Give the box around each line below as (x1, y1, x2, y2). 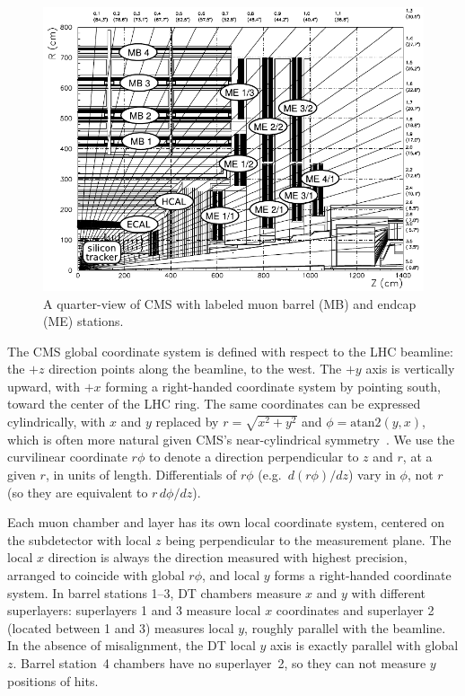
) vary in (347, 465, 396, 483)
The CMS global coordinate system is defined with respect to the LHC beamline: (7, 341, 453, 360)
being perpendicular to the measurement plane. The (165, 530, 452, 549)
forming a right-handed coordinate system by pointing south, (105, 376, 441, 395)
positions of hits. (7, 671, 99, 690)
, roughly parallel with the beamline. (244, 618, 446, 637)
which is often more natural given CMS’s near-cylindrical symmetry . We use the (7, 429, 455, 448)
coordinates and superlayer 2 (276, 601, 434, 620)
